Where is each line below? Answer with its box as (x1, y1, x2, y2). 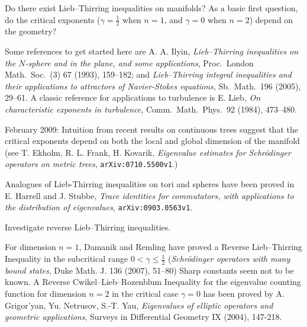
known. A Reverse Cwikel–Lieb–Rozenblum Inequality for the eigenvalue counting (5, 275, 301, 288)
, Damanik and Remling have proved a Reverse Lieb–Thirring (79, 241, 302, 253)
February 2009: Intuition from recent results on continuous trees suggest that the (5, 123, 298, 135)
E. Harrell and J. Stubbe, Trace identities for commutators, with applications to (5, 189, 294, 201)
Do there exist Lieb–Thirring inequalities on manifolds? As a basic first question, (5, 2, 298, 14)
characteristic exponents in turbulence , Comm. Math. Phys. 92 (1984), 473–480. (5, 102, 297, 115)
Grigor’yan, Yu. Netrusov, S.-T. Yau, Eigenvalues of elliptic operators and (5, 299, 273, 311)
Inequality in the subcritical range (5, 252, 128, 265)
